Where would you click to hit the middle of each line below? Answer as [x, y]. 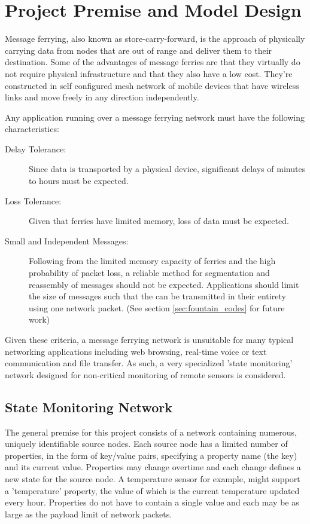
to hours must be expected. [79, 181]
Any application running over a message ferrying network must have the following [155, 117]
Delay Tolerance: [36, 148]
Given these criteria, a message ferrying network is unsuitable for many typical [149, 339]
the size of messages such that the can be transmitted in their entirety [157, 296]
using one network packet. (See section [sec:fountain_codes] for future [157, 307]
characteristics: [32, 129]
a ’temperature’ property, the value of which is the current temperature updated [152, 490]
